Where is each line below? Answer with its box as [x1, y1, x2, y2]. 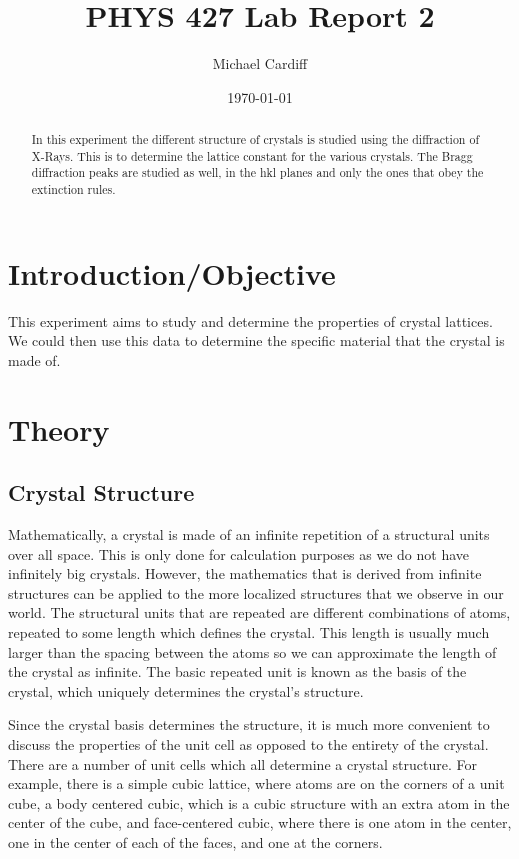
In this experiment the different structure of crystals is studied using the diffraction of [31, 131, 480, 148]
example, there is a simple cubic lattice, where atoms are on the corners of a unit [8, 773, 505, 794]
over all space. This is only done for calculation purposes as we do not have [8, 543, 469, 564]
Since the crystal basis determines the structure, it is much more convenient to [8, 714, 490, 735]
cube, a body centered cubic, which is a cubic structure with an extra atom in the [8, 792, 510, 813]
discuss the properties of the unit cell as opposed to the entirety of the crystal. [8, 733, 489, 754]
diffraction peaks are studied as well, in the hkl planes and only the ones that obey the [31, 164, 484, 181]
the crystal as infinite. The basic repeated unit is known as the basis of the [8, 661, 467, 682]
